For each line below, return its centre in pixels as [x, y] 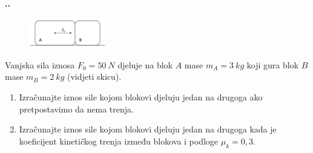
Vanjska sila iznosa [40, 64]
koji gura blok [272, 64]
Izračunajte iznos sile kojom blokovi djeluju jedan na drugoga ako [141, 96]
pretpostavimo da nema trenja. [76, 109]
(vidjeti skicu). [94, 76]
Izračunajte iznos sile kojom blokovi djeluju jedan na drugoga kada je [148, 129]
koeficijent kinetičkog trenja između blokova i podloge [119, 141]
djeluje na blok [145, 64]
